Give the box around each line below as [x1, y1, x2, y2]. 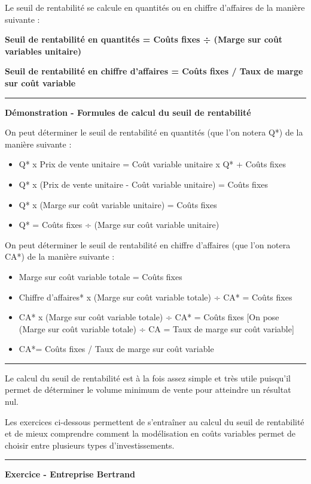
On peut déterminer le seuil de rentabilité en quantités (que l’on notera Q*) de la [5, 126, 303, 139]
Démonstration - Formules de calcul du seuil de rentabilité [5, 106, 251, 118]
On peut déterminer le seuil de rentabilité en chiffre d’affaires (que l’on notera [5, 238, 291, 251]
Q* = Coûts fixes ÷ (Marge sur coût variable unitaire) [19, 218, 219, 231]
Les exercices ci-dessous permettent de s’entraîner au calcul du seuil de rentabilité [5, 415, 304, 428]
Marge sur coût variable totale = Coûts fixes [19, 270, 182, 282]
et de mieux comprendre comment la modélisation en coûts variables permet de [5, 427, 296, 440]
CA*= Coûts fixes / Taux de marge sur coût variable [19, 342, 214, 355]
